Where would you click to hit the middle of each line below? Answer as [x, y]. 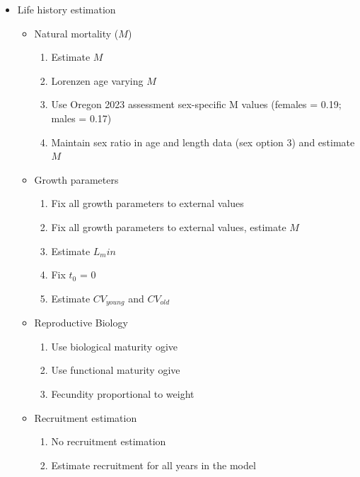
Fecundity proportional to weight [123, 393]
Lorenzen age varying [97, 80]
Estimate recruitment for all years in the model [153, 465]
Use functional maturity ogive [116, 370]
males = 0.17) [81, 118]
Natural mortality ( [76, 33]
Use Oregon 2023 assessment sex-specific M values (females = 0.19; [196, 104]
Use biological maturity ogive [115, 346]
